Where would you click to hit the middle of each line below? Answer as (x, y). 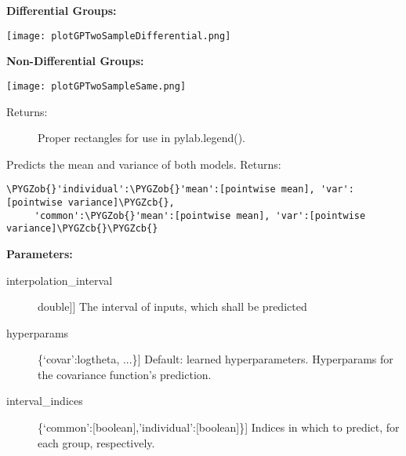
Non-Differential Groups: (75, 61)
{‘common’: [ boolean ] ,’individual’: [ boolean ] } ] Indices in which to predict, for (219, 427)
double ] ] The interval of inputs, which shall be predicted (172, 306)
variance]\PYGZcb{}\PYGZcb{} (82, 229)
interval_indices (45, 401)
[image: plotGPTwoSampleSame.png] (96, 86)
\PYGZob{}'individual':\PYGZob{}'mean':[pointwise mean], (161, 190)
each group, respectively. (96, 442)
